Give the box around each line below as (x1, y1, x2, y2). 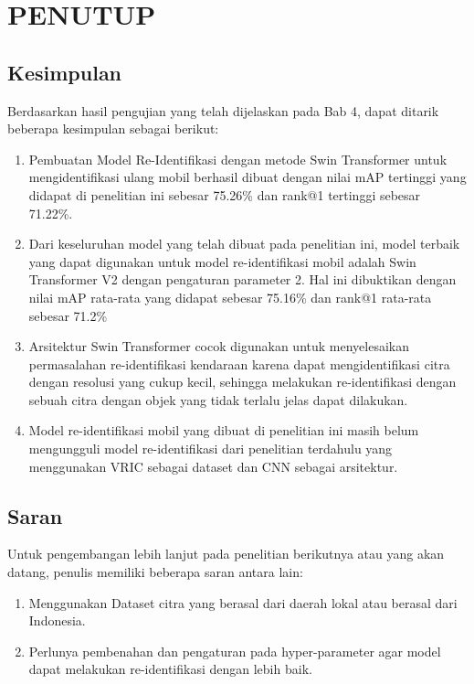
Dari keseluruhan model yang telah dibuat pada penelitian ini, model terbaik (28, 234, 460, 253)
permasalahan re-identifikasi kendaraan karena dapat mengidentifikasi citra (28, 354, 450, 373)
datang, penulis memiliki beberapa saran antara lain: (7, 562, 303, 582)
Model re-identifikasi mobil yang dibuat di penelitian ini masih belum (28, 421, 419, 440)
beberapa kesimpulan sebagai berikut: (7, 119, 219, 138)
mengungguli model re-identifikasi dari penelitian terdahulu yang (28, 439, 393, 458)
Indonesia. (28, 611, 86, 630)
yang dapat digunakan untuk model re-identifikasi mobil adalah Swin (28, 251, 416, 271)
